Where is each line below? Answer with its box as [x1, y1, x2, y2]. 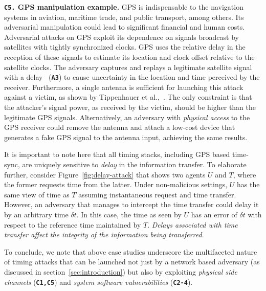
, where [233, 169, 256, 180]
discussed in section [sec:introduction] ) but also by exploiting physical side [4, 266, 237, 277]
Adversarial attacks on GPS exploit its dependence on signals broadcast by [4, 31, 239, 42]
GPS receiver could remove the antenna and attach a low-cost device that [4, 122, 235, 132]
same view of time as [4, 189, 70, 199]
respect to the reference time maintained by [4, 219, 141, 230]
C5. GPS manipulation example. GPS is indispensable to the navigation [4, 2, 243, 12]
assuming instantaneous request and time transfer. [78, 189, 236, 199]
